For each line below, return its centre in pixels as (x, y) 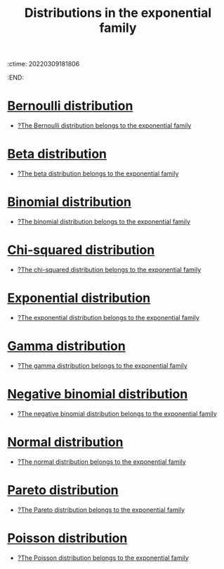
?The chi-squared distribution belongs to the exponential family (109, 269)
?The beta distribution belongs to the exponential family (98, 173)
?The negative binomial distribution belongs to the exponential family (117, 413)
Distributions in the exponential (118, 13)
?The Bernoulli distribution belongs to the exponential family (104, 126)
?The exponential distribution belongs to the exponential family (108, 317)
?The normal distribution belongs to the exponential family (101, 461)
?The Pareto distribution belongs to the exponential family (101, 510)
